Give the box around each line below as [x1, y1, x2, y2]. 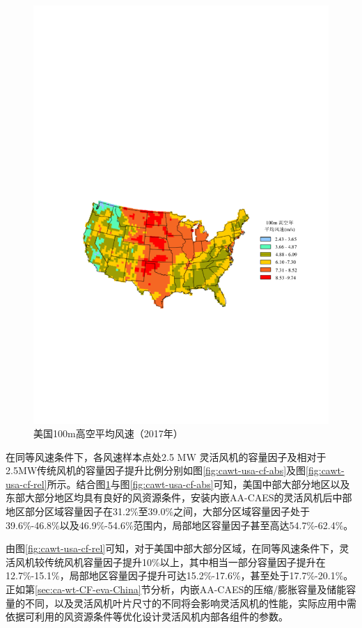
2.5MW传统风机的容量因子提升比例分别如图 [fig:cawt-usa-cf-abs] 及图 [6, 463, 306, 478]
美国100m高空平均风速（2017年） [33, 426, 183, 441]
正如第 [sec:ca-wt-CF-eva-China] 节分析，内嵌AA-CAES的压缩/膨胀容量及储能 [6, 582, 347, 597]
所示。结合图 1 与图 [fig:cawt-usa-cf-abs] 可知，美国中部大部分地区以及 [47, 476, 350, 491]
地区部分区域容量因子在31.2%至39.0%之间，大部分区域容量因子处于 [6, 504, 310, 519]
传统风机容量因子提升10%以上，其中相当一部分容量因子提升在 [44, 554, 326, 569]
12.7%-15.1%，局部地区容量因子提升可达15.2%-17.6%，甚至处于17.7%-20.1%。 [6, 568, 354, 583]
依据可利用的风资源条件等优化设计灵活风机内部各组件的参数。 [6, 609, 288, 624]
